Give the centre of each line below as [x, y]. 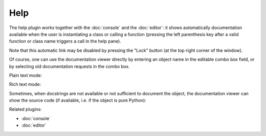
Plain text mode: [25, 75]
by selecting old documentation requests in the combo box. [69, 66]
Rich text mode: [25, 84]
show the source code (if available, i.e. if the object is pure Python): [78, 101]
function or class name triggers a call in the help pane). [65, 41]
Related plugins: [25, 109]
